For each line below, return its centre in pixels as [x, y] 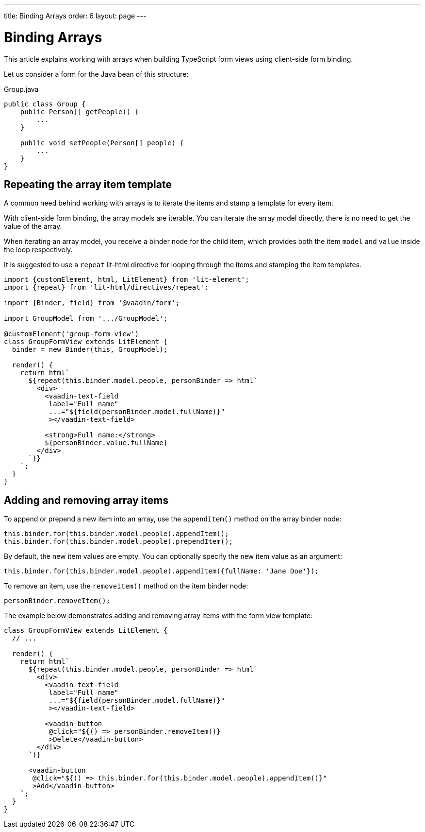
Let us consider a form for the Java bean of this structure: [96, 74]
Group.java [21, 89]
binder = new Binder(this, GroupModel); [90, 350]
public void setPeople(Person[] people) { [102, 143]
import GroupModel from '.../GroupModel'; [86, 319]
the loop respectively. [38, 250]
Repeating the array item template [88, 184]
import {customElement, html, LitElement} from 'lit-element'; [127, 280]
